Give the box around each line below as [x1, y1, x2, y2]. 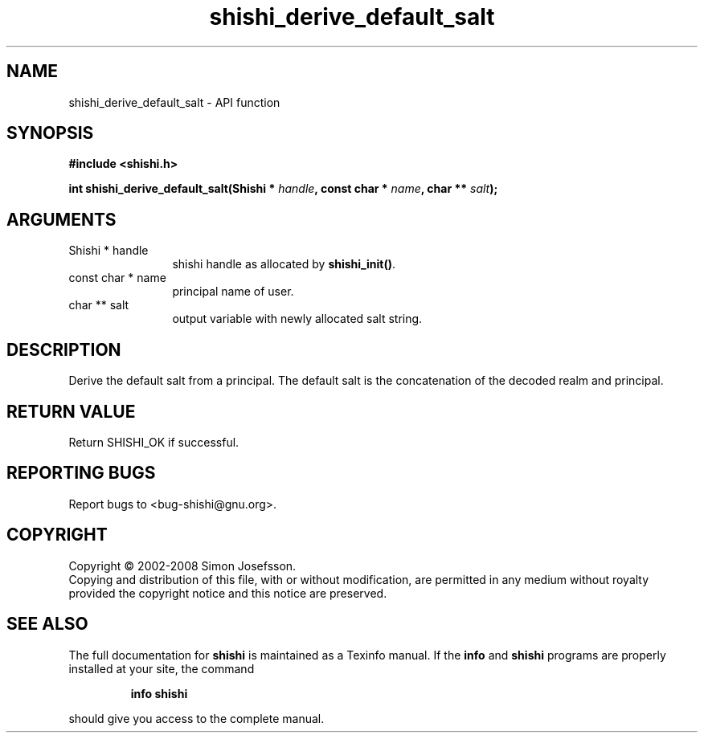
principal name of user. [172, 284, 294, 299]
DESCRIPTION [6, 339, 121, 360]
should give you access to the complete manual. [68, 711, 325, 725]
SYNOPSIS [6, 123, 94, 144]
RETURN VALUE [6, 401, 136, 422]
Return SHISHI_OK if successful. [68, 435, 239, 449]
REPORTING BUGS [6, 463, 156, 484]
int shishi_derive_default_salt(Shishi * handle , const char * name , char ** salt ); [68, 182, 498, 196]
